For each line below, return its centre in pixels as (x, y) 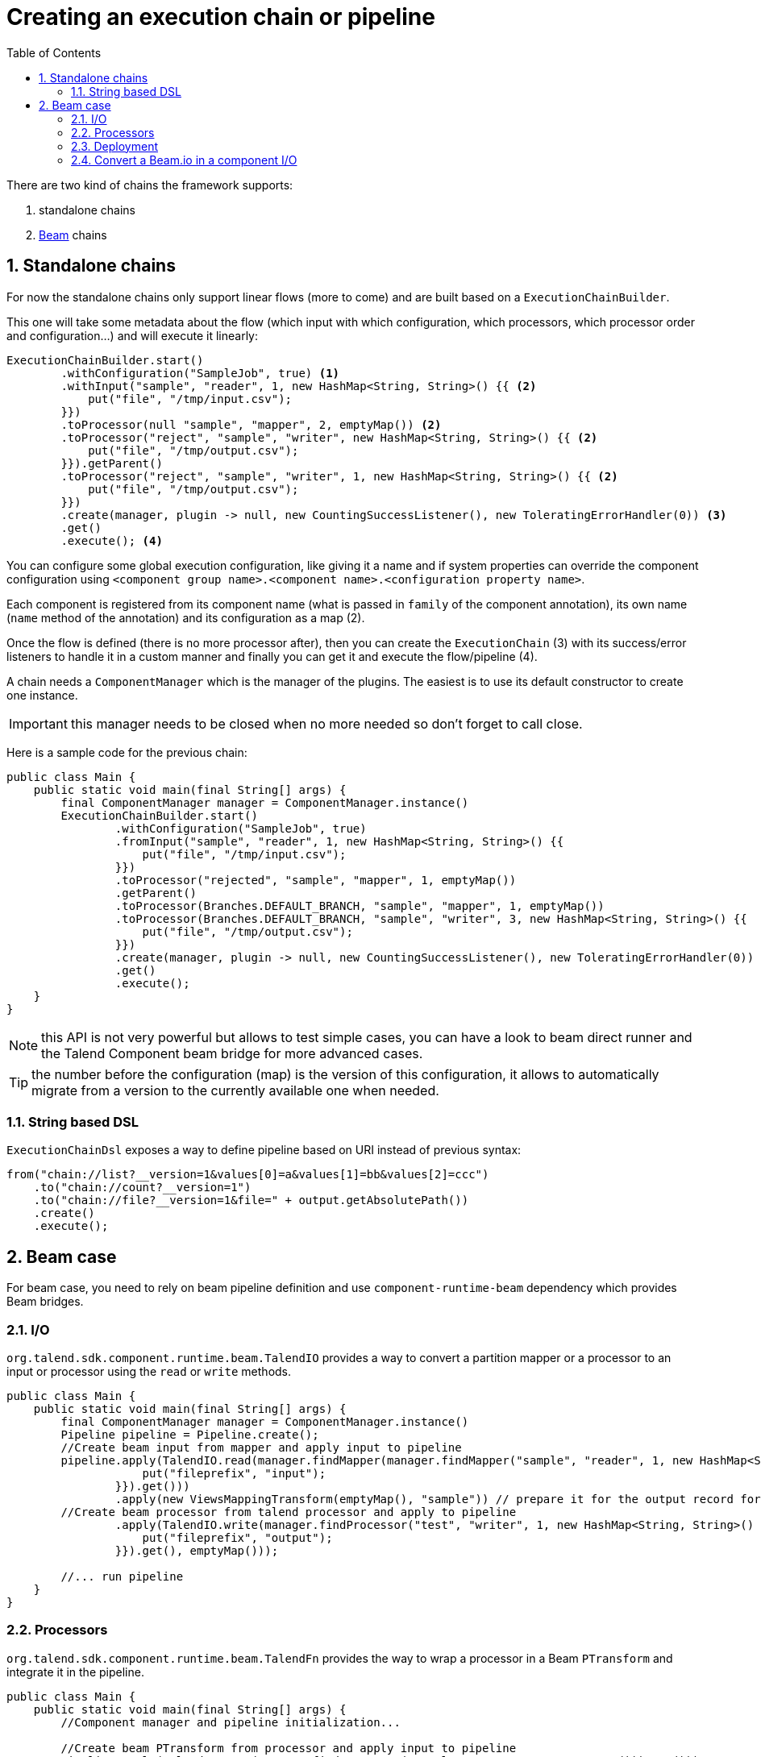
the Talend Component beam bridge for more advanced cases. (232, 1053)
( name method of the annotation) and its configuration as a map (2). (186, 617)
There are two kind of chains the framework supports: (150, 185)
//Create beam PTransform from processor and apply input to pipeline (289, 1748)
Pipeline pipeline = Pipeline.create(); (190, 1434)
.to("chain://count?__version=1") (142, 1188)
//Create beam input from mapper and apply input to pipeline (261, 1447)
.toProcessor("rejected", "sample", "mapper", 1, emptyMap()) (316, 880)
